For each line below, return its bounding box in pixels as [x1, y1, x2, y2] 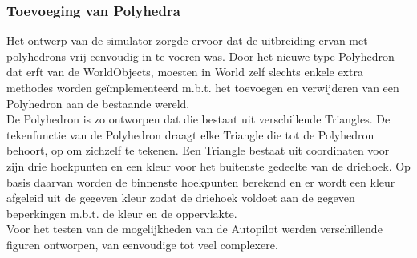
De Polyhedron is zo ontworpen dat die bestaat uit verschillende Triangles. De [6, 111, 391, 127]
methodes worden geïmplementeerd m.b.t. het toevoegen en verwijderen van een [6, 79, 399, 95]
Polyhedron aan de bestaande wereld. [6, 95, 190, 111]
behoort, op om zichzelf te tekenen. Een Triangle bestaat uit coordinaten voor [6, 142, 390, 159]
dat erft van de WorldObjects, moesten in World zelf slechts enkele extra [6, 63, 363, 80]
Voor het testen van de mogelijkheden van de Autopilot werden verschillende [6, 220, 383, 237]
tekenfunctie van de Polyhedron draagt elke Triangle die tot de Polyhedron [6, 126, 374, 143]
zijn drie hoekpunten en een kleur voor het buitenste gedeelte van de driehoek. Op [6, 157, 411, 174]
